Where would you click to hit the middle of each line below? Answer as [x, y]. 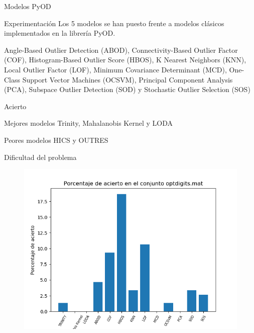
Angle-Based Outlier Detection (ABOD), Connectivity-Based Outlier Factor [121, 50]
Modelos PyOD [28, 6]
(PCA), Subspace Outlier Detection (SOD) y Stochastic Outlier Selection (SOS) [127, 89]
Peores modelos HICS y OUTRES [56, 140]
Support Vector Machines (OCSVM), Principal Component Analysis [128, 79]
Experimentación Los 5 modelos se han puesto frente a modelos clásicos [114, 23]
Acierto [15, 106]
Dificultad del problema [40, 157]
